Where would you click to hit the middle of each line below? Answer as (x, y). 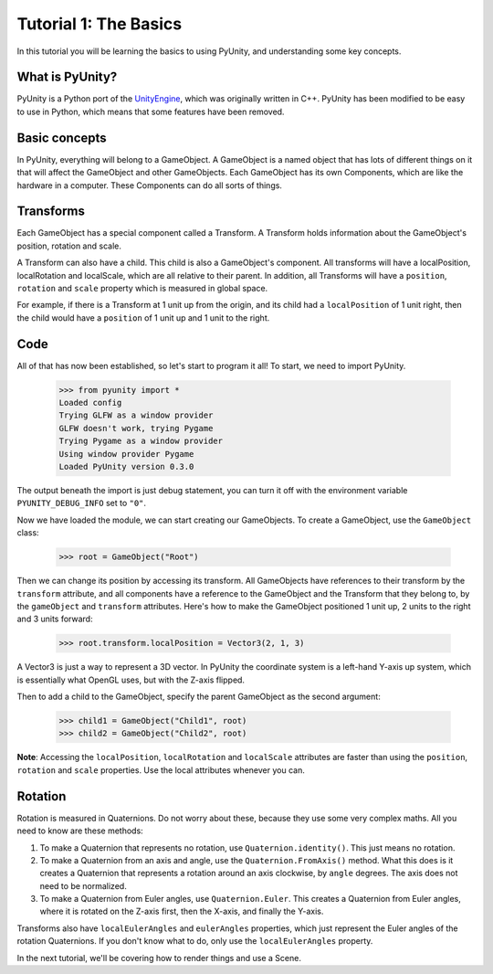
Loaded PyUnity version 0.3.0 (126, 467)
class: (28, 533)
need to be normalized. (83, 885)
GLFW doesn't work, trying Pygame (136, 428)
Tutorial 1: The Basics (100, 24)
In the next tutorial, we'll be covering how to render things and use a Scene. (159, 958)
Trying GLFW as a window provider (136, 415)
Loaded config (90, 403)
